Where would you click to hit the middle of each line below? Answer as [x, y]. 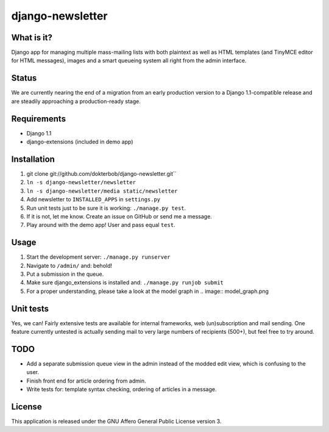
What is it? [32, 38]
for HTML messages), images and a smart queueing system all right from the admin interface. [129, 60]
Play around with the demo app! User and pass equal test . [101, 225]
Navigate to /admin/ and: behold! [69, 265]
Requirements [39, 119]
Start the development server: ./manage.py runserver [98, 257]
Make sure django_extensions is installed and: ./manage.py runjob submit [125, 283]
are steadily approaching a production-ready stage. [76, 101]
